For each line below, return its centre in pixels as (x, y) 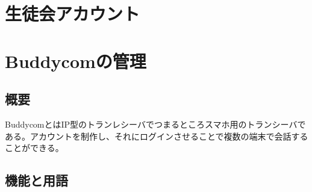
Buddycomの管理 (76, 60)
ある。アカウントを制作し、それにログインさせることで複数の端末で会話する (157, 136)
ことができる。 (34, 148)
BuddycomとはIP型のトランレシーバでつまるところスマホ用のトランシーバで (155, 124)
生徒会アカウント (73, 14)
